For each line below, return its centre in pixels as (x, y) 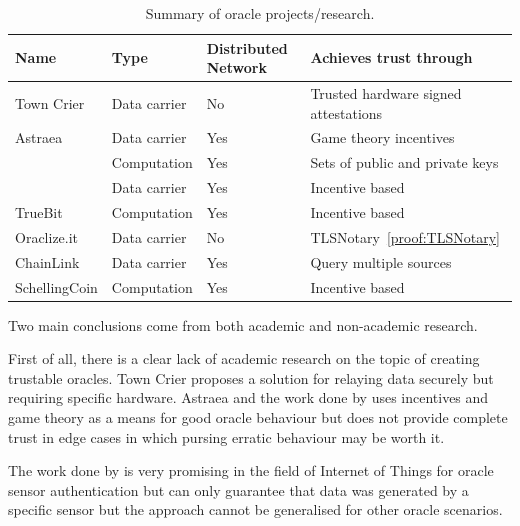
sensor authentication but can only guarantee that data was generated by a (238, 489)
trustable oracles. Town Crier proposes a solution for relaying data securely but (251, 377)
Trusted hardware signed (386, 93)
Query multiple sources (381, 261)
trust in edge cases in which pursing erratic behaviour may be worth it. (226, 436)
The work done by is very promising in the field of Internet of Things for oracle (251, 470)
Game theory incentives (382, 137)
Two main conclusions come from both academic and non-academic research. (243, 324)
